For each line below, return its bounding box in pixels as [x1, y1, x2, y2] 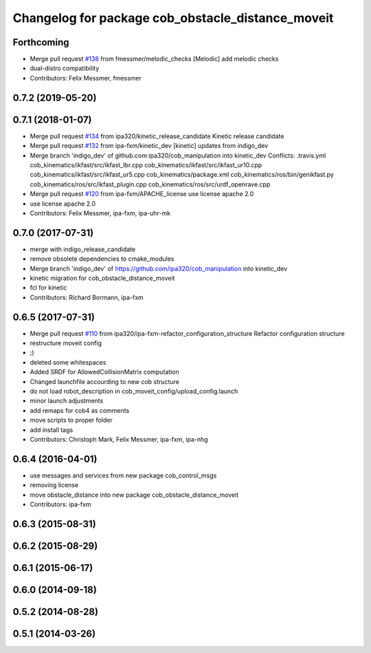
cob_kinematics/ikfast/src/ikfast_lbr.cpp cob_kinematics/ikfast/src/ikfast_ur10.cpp [30, 160, 262, 169]
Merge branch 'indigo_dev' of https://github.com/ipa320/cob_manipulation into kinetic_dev [30, 264, 288, 272]
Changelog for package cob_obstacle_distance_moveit [12, 10, 334, 25]
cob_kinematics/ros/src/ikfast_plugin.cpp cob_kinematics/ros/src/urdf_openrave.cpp [30, 180, 271, 189]
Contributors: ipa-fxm [30, 500, 92, 509]
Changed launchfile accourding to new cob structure [30, 377, 180, 385]
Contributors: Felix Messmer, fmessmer [30, 74, 142, 82]
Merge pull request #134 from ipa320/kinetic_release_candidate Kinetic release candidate [30, 131, 284, 140]
